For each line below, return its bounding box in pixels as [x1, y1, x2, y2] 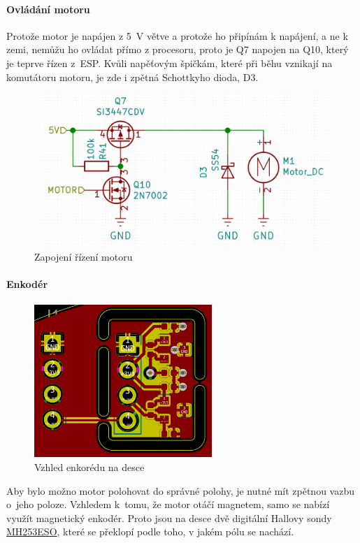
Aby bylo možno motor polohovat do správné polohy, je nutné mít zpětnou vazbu [6, 483, 354, 498]
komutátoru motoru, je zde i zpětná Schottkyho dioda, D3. [6, 69, 259, 84]
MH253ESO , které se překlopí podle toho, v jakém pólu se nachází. [6, 524, 294, 539]
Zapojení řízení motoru [34, 249, 133, 264]
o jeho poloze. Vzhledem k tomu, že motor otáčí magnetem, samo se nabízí [6, 497, 330, 512]
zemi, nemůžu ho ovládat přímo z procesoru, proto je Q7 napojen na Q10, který [6, 42, 349, 57]
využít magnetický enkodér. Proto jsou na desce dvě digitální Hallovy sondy [6, 510, 332, 525]
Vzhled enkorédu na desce [34, 459, 145, 474]
